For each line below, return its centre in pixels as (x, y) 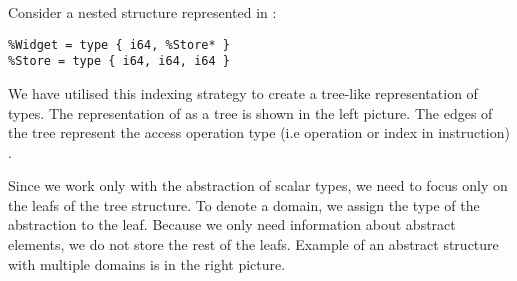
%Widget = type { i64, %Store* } (119, 44)
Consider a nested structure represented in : (142, 12)
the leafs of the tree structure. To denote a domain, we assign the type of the (244, 204)
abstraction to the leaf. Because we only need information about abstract (232, 224)
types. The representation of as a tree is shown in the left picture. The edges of (250, 112)
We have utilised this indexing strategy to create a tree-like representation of (243, 92)
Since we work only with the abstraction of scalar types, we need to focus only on (258, 185)
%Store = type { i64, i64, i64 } (119, 61)
